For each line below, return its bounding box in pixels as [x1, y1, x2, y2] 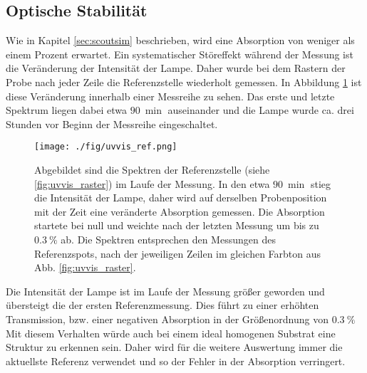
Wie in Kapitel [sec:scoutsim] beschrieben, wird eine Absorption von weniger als [6, 33, 355, 48]
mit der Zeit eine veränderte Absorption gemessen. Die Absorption [34, 204, 325, 219]
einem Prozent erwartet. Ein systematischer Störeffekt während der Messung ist [6, 46, 353, 61]
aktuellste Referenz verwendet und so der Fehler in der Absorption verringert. [6, 353, 346, 368]
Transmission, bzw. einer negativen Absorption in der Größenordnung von [6, 311, 329, 326]
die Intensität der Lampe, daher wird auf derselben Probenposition [34, 190, 327, 205]
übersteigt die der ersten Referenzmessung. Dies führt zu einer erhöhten [6, 298, 319, 312]
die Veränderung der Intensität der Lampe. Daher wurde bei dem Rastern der [6, 61, 346, 75]
